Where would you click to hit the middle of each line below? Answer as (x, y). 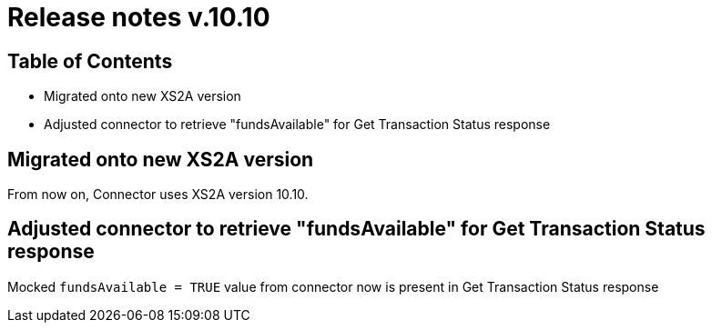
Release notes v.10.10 (139, 17)
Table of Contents (90, 61)
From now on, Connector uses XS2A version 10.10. (158, 195)
